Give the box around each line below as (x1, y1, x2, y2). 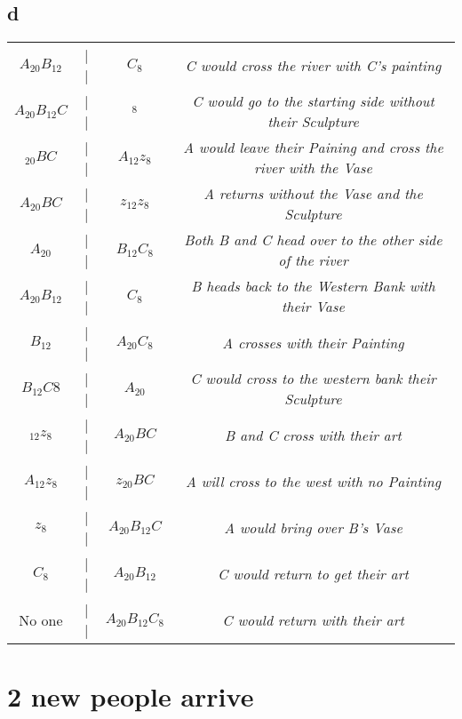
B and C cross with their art (225, 424, 402, 445)
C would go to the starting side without (192, 91, 434, 112)
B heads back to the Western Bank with (191, 276, 435, 297)
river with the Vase (254, 157, 372, 179)
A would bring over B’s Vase (224, 516, 402, 538)
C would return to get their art (218, 563, 409, 584)
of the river (278, 250, 348, 271)
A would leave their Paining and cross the (183, 137, 443, 158)
